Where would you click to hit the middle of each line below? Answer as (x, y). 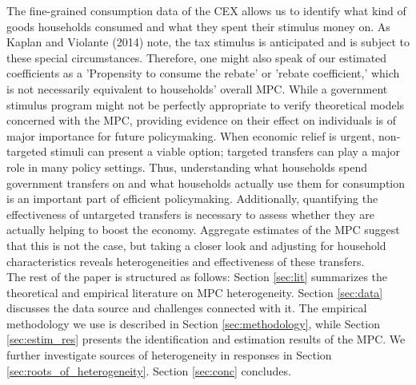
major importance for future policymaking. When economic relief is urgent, (191, 135)
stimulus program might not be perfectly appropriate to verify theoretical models (206, 104)
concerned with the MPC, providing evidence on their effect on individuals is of (201, 120)
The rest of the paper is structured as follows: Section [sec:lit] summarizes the (197, 277)
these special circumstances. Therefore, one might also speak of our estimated (197, 57)
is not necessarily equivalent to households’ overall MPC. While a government (197, 88)
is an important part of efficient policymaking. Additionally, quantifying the (192, 198)
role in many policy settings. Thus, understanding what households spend (187, 167)
